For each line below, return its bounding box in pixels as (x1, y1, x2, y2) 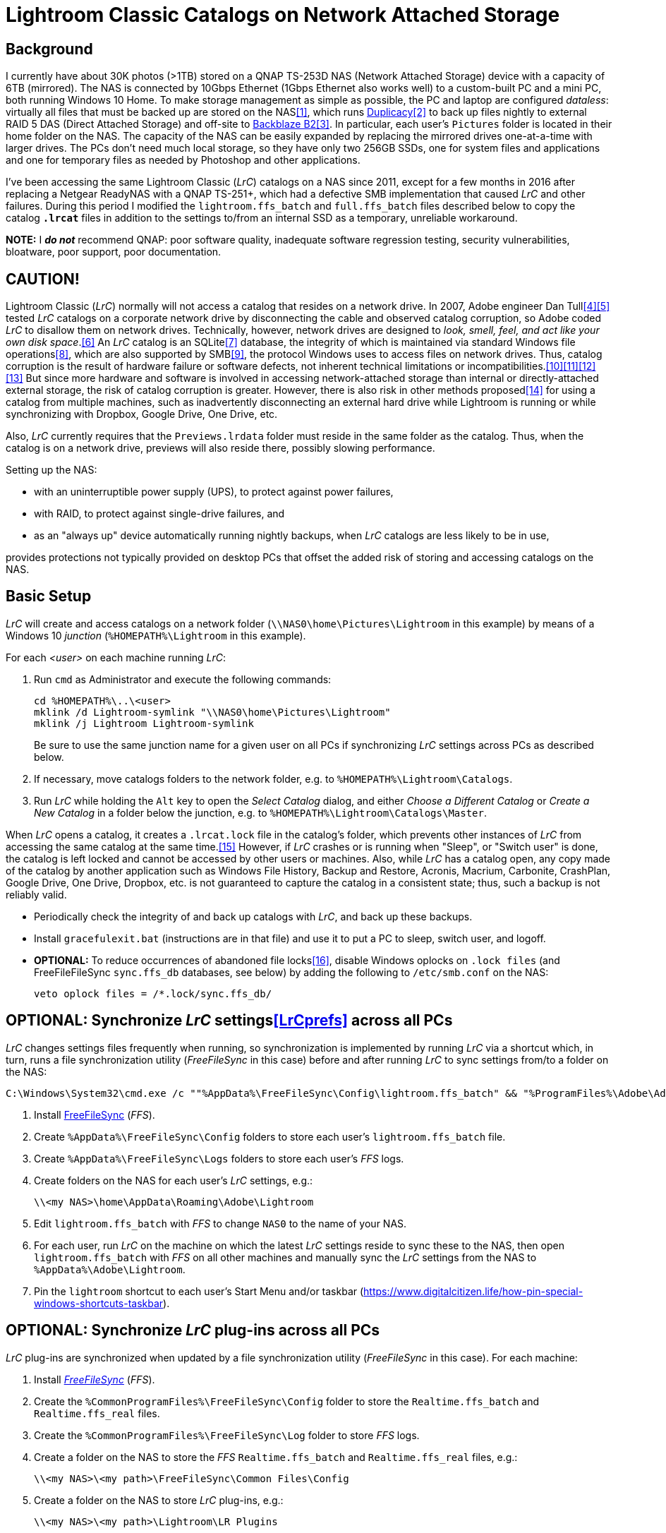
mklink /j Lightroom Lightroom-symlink (34, 717, 254, 729)
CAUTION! (6, 270, 80, 288)
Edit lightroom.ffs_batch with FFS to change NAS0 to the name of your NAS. (34, 1217, 407, 1230)
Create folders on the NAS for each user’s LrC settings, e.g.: (34, 1174, 313, 1186)
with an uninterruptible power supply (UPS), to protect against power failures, (34, 486, 394, 498)
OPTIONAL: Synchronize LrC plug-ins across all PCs (6, 1321, 380, 1340)
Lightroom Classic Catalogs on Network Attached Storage (6, 3, 560, 27)
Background (6, 40, 93, 58)
